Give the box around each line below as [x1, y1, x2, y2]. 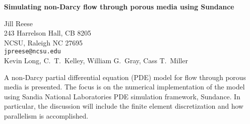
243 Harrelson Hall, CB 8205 [4, 28, 91, 38]
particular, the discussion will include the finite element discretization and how [4, 101, 244, 111]
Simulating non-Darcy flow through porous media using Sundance [4, 1, 234, 11]
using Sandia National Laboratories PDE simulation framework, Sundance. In [4, 91, 241, 101]
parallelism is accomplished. [4, 111, 88, 121]
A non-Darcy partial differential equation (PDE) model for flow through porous [4, 72, 246, 82]
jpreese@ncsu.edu [4, 48, 61, 55]
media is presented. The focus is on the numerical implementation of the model [4, 82, 245, 92]
